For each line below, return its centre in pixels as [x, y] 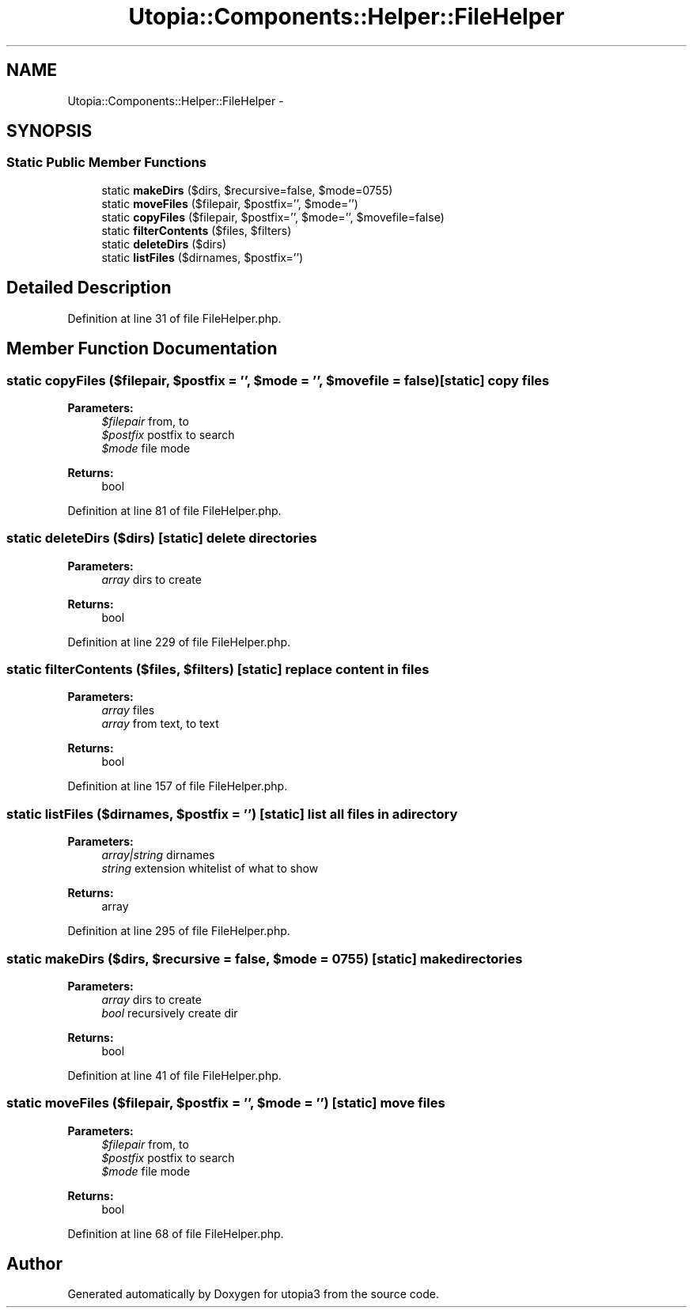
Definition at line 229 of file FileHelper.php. [179, 642]
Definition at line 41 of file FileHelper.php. [174, 1075]
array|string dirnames [158, 855]
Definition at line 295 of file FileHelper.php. [179, 931]
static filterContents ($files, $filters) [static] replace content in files [218, 669]
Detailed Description [89, 288]
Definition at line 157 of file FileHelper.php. [178, 786]
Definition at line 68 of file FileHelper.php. [176, 1233]
